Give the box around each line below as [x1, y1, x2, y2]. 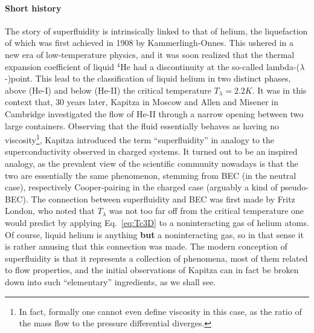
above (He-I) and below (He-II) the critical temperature [5, 83, 211, 96]
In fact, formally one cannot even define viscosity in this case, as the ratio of [19, 305, 302, 317]
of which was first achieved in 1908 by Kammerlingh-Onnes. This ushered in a [5, 36, 294, 49]
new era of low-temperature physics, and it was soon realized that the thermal [5, 48, 295, 60]
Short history [5, 1, 62, 14]
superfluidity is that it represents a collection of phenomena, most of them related [5, 251, 308, 264]
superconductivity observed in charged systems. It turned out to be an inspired [5, 145, 298, 158]
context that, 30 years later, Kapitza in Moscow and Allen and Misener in [5, 95, 279, 108]
